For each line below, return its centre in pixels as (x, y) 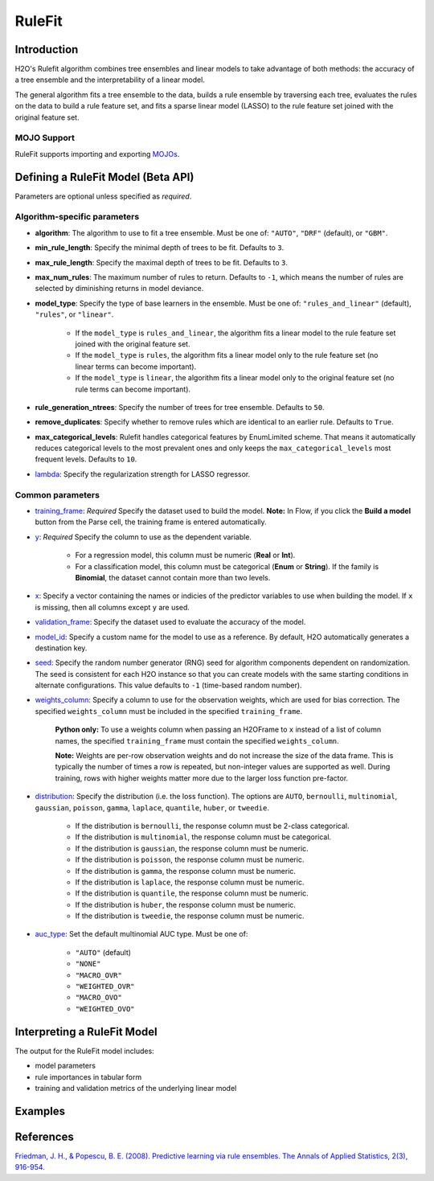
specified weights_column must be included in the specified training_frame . (169, 711)
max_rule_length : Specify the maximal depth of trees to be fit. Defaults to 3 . (162, 262)
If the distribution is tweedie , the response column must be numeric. (190, 916)
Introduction (47, 49)
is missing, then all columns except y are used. (113, 607)
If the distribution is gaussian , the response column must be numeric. (192, 848)
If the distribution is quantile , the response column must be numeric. (192, 893)
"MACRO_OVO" (98, 998)
